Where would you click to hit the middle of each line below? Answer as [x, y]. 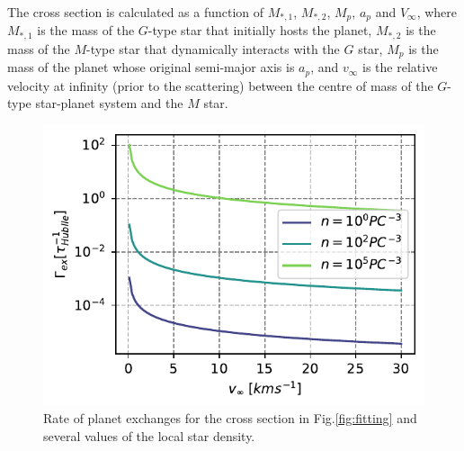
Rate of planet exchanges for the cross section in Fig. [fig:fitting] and [230, 418]
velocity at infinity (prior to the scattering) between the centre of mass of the [220, 85]
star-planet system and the [109, 103]
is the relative [400, 67]
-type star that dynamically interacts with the [213, 48]
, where [437, 12]
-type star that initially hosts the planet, [260, 30]
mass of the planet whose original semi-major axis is [151, 67]
